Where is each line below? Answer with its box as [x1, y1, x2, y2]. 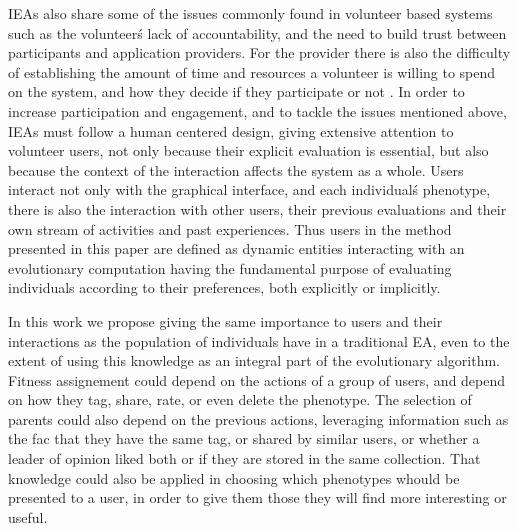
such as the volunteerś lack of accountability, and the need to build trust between [8, 22, 507, 43]
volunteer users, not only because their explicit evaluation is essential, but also [8, 140, 489, 161]
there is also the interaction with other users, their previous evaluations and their [8, 198, 507, 219]
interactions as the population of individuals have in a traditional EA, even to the [8, 330, 510, 351]
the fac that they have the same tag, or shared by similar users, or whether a [8, 428, 480, 449]
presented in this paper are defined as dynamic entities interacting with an [8, 238, 465, 259]
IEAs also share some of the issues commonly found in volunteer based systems [8, 3, 493, 23]
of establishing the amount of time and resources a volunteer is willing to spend [8, 61, 496, 82]
